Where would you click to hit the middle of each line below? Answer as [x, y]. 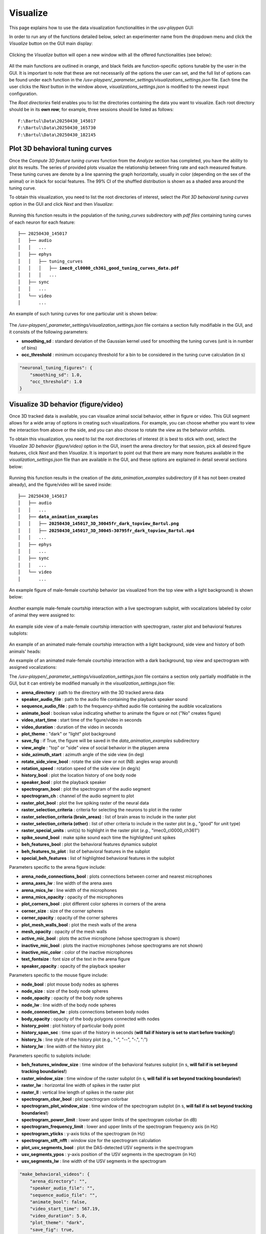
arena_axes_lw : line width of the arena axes [67, 883]
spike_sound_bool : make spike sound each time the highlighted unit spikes [99, 837]
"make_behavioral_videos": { [55, 1174]
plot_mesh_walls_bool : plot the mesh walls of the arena [79, 925]
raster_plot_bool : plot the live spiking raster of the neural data [85, 803]
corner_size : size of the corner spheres [62, 911]
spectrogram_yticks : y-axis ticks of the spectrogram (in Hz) [83, 1133]
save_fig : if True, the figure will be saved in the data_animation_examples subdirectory [110, 741]
